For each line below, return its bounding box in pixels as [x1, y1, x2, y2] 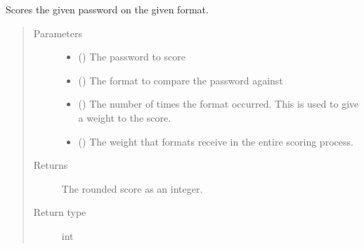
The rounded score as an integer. [61, 181, 203, 196]
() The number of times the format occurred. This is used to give [78, 96, 359, 111]
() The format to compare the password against [78, 72, 283, 87]
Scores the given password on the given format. [6, 2, 209, 16]
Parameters [33, 25, 82, 40]
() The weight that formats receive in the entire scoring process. [78, 134, 353, 148]
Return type [33, 205, 86, 219]
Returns [33, 158, 68, 172]
